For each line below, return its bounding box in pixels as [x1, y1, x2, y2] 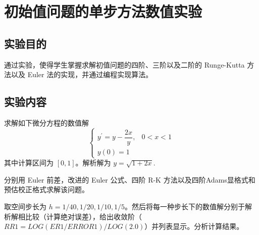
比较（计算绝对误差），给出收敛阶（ [25, 211, 142, 221]
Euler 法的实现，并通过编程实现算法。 [27, 69, 153, 80]
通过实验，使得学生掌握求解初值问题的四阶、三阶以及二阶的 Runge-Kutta [4, 59, 245, 70]
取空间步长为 [4, 201, 46, 211]
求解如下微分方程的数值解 [4, 117, 89, 128]
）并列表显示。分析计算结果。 [144, 221, 244, 231]
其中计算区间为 [4, 157, 54, 168]
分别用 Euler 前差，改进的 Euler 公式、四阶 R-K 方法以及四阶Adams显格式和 [4, 174, 255, 185]
